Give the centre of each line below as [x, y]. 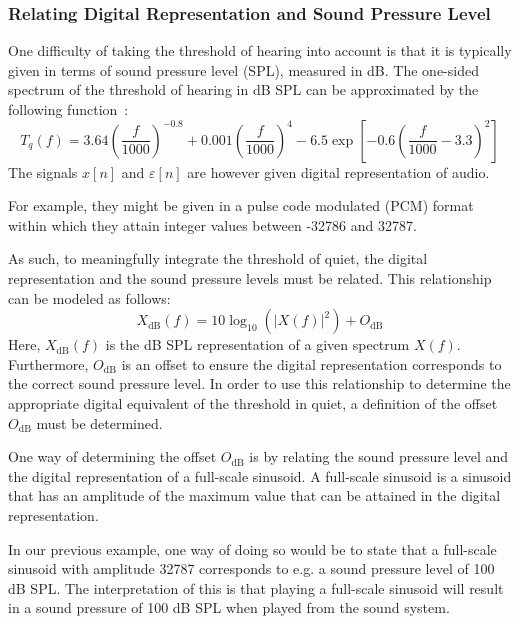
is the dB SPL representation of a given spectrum [257, 344]
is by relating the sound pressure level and [378, 456]
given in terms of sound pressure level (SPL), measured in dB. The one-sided [243, 69]
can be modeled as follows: [89, 297]
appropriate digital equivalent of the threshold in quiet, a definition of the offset [253, 402]
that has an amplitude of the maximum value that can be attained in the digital [254, 495]
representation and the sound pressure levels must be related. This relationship [250, 277]
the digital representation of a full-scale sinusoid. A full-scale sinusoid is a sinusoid [260, 475]
